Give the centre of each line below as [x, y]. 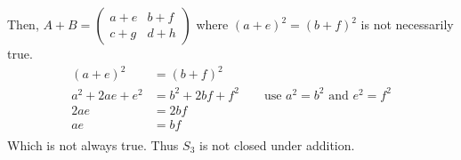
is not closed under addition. [277, 144]
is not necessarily [407, 24]
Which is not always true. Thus [93, 144]
